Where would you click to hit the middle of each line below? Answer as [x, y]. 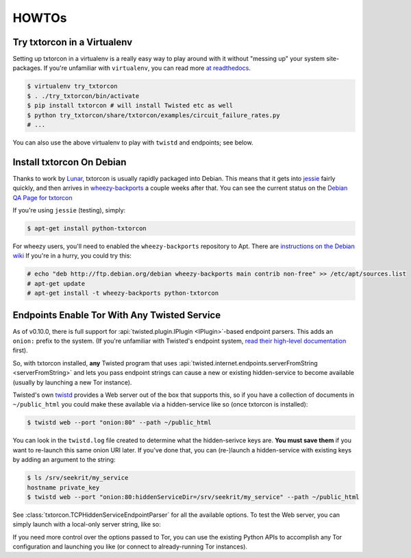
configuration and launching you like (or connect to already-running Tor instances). [130, 547]
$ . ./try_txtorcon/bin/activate [83, 96]
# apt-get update [56, 283]
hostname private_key [63, 487]
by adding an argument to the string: [64, 460]
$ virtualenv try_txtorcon [72, 86]
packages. [27, 68]
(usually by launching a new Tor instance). [72, 382]
